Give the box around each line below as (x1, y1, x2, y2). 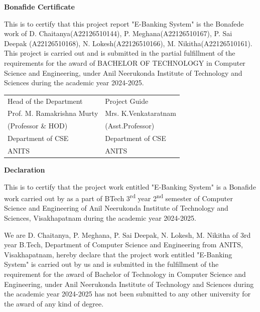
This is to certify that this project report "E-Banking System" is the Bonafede (4, 18, 244, 29)
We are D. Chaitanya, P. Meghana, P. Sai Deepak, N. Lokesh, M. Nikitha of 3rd (4, 229, 251, 240)
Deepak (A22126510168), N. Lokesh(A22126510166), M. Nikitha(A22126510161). (4, 38, 252, 48)
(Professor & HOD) (8, 120, 68, 131)
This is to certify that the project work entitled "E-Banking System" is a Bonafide (4, 181, 256, 192)
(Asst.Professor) (105, 120, 155, 131)
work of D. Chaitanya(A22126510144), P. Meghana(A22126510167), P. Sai (4, 28, 232, 39)
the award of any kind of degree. (4, 298, 104, 308)
